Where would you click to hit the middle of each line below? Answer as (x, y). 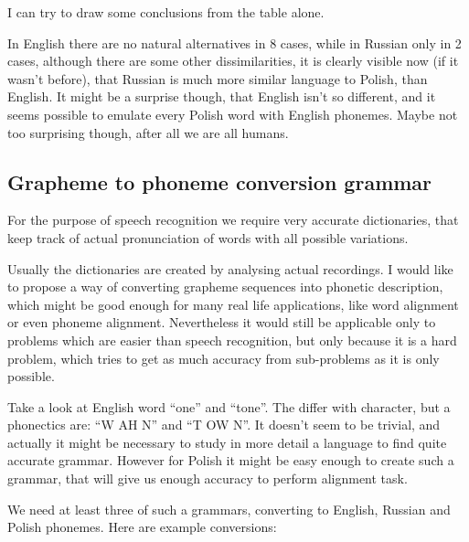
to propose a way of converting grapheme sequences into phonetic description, (225, 287)
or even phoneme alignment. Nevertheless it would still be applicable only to (222, 322)
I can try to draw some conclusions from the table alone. (166, 12)
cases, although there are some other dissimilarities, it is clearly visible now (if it (233, 61)
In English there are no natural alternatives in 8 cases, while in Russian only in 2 (234, 43)
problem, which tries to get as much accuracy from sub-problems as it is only (224, 358)
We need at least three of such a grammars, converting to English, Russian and (229, 509)
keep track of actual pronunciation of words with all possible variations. (208, 237)
